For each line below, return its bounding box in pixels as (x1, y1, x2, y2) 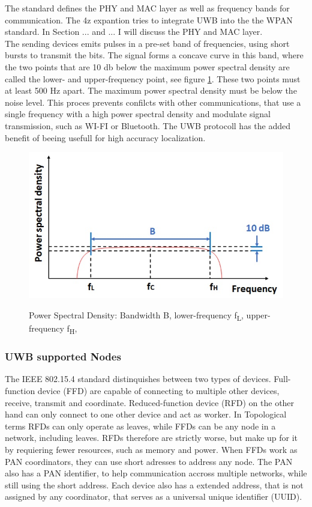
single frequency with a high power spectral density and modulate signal (5, 108, 271, 120)
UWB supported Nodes (5, 349, 121, 364)
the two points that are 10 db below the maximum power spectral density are (5, 60, 290, 73)
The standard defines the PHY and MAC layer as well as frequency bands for (5, 2, 290, 14)
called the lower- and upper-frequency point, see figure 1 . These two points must (5, 72, 301, 85)
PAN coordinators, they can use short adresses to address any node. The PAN (5, 455, 293, 467)
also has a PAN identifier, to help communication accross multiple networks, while (5, 467, 307, 479)
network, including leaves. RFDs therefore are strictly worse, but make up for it (5, 431, 298, 444)
